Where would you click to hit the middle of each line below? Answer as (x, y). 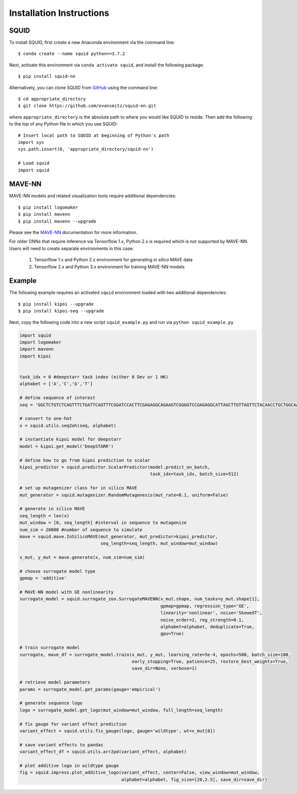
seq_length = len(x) (44, 516)
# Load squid (34, 163)
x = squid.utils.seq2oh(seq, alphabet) (68, 426)
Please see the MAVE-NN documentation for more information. (73, 232)
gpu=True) (172, 634)
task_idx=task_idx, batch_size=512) (195, 474)
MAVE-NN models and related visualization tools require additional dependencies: (93, 196)
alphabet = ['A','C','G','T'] (56, 384)
